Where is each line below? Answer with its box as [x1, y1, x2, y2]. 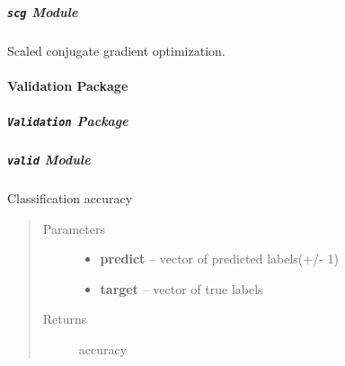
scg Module [7, 2, 78, 21]
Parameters [42, 219, 105, 237]
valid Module [7, 150, 91, 169]
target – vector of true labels [100, 279, 263, 298]
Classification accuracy [7, 189, 133, 208]
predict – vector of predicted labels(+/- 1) [100, 249, 339, 268]
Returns [42, 309, 87, 328]
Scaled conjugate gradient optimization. [7, 40, 226, 59]
